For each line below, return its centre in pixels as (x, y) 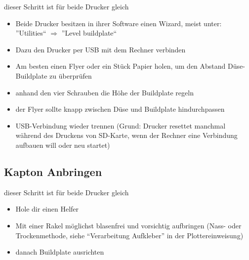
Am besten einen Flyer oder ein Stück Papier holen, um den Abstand (121, 66)
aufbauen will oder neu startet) (63, 145)
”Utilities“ (31, 33)
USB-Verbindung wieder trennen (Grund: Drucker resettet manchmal (121, 125)
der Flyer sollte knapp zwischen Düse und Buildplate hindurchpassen (120, 109)
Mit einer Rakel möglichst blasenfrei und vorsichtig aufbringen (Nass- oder (128, 225)
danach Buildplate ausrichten (60, 252)
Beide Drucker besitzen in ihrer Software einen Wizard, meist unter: (119, 23)
